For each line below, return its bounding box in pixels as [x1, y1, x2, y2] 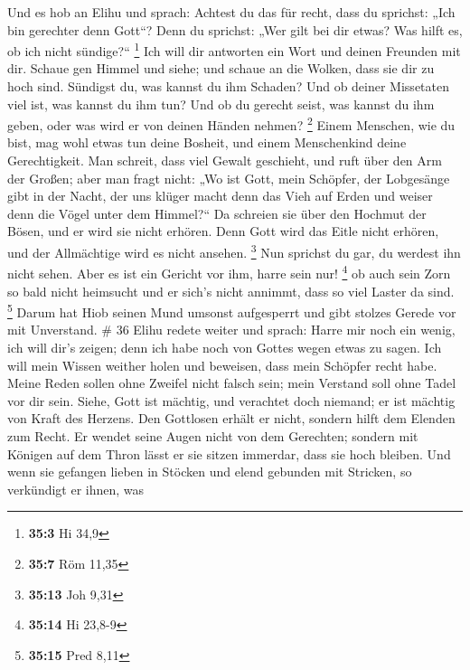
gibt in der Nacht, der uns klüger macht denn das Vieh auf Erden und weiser [7, 186, 433, 205]
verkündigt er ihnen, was [7, 479, 145, 498]
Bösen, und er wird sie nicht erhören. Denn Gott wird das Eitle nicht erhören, [7, 222, 439, 241]
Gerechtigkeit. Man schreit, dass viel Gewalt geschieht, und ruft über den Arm [7, 151, 442, 170]
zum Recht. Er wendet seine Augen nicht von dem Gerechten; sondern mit [7, 426, 418, 445]
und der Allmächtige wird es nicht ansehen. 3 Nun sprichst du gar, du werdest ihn [7, 241, 461, 261]
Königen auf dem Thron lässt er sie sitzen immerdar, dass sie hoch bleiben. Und [7, 444, 451, 463]
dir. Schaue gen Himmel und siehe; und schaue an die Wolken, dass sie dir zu [7, 59, 435, 78]
